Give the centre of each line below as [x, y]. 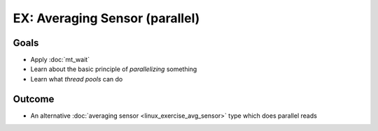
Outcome [34, 99]
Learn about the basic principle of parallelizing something [114, 69]
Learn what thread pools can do [77, 79]
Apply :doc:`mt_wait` [60, 60]
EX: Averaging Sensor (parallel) [106, 18]
